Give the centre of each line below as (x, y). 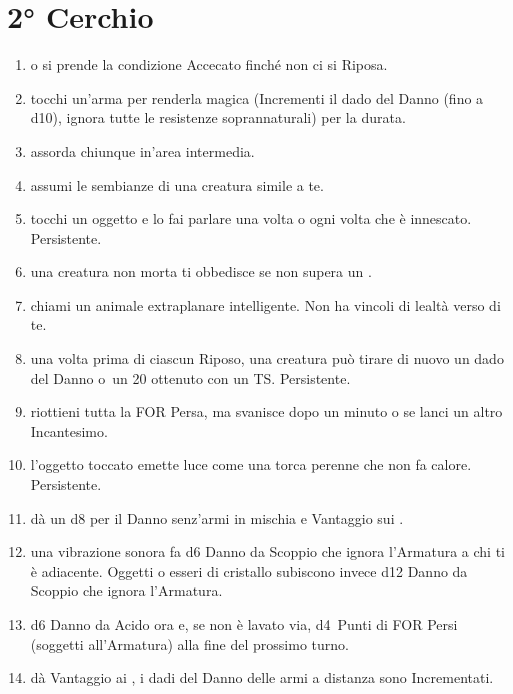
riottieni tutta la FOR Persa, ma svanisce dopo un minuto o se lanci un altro (266, 411)
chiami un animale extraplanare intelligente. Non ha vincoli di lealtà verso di (265, 304)
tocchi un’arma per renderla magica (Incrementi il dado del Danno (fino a (257, 97)
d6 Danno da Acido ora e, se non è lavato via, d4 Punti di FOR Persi (244, 624)
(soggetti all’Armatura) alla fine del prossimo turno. (189, 643)
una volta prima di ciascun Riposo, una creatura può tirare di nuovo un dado (267, 358)
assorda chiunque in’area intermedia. (142, 150)
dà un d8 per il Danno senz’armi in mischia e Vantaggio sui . (217, 517)
